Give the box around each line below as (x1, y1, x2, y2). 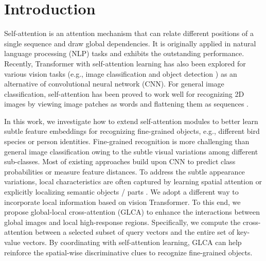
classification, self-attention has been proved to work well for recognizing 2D (4, 88, 244, 99)
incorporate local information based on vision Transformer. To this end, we (4, 196, 241, 207)
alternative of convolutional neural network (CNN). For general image (4, 78, 224, 89)
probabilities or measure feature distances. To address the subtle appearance (4, 166, 245, 177)
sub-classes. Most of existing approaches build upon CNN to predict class (4, 156, 236, 167)
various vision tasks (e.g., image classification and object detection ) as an (4, 68, 237, 79)
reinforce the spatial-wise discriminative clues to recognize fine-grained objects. (4, 247, 253, 257)
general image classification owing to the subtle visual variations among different (4, 146, 258, 156)
